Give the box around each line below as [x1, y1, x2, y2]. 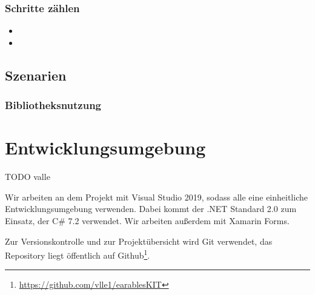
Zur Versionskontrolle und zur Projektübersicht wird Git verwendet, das [5, 234, 273, 247]
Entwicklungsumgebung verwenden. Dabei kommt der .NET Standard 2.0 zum [5, 202, 297, 215]
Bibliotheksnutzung [5, 98, 102, 113]
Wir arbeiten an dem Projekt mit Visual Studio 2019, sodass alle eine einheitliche [5, 190, 308, 203]
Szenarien [5, 65, 67, 84]
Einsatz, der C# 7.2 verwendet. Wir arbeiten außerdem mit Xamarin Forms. [5, 214, 290, 227]
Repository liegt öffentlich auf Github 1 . [5, 247, 150, 261]
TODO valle [5, 170, 50, 183]
